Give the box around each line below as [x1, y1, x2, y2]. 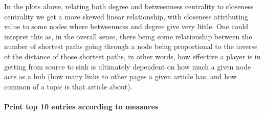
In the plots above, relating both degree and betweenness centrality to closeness [4, 1, 254, 11]
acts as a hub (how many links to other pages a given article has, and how [4, 71, 237, 82]
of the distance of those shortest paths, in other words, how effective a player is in [4, 51, 261, 61]
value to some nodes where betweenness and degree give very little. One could [4, 21, 249, 32]
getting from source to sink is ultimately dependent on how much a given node [4, 61, 251, 72]
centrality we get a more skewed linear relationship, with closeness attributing [4, 11, 248, 21]
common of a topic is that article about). [4, 81, 132, 91]
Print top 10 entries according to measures [4, 101, 159, 111]
